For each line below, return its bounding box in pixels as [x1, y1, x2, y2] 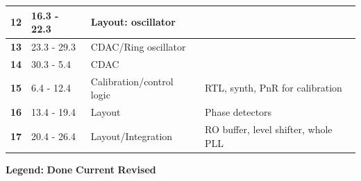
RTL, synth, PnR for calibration [205, 80, 342, 95]
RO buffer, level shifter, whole [205, 121, 333, 136]
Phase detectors [205, 105, 272, 119]
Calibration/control [90, 74, 174, 88]
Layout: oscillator [90, 15, 176, 29]
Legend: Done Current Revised [6, 162, 156, 176]
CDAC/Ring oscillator [90, 39, 186, 53]
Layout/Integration [90, 128, 173, 143]
